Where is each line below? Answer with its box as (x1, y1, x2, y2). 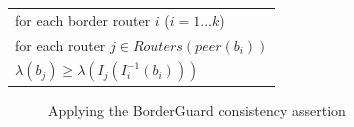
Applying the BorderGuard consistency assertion (48, 99, 346, 120)
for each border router (15, 9, 151, 30)
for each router (15, 34, 106, 55)
